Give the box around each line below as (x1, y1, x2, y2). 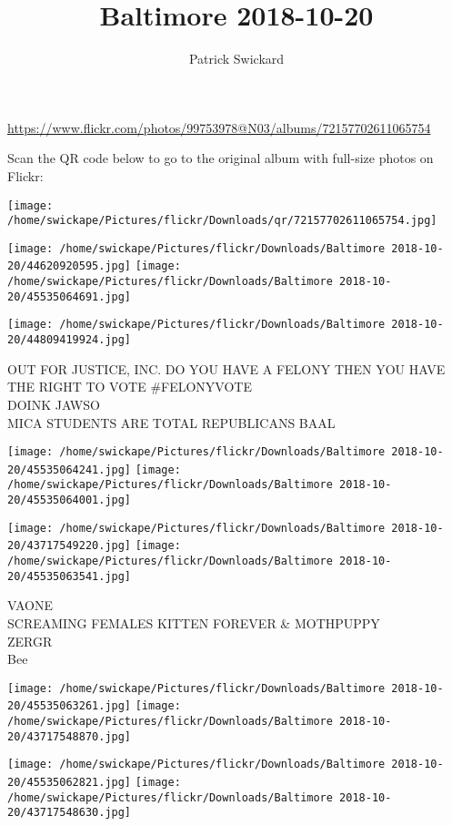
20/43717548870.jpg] (7, 729, 132, 743)
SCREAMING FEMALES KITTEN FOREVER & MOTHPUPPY (7, 613, 380, 632)
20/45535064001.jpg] (7, 494, 132, 507)
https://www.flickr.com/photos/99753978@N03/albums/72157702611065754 (7, 117, 431, 137)
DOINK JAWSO (7, 394, 100, 413)
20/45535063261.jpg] (7, 699, 132, 713)
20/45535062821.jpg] (7, 776, 132, 790)
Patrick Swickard (188, 49, 285, 68)
